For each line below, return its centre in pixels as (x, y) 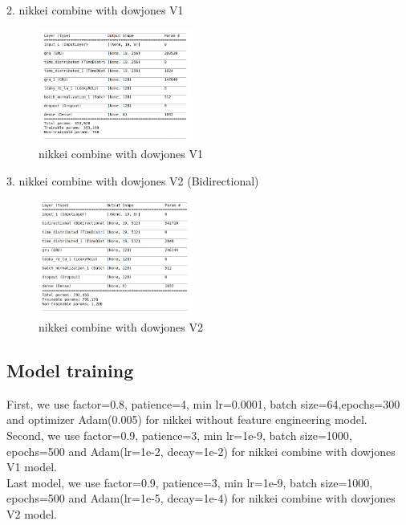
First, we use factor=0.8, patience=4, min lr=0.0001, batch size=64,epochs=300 (203, 403)
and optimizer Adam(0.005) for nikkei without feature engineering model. (187, 419)
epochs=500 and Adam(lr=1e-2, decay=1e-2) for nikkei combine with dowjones (201, 451)
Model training (70, 370)
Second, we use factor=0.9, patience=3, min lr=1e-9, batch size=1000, (179, 435)
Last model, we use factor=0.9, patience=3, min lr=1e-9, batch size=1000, (190, 482)
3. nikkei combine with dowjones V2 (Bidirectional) (133, 180)
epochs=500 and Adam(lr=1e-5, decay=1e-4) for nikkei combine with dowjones (201, 498)
